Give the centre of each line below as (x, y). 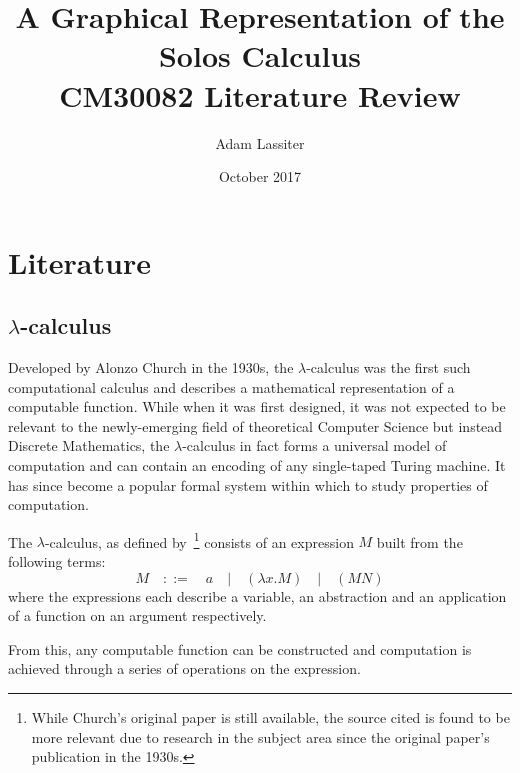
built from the (419, 541)
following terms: (57, 561)
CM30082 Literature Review (260, 94)
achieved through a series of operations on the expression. (184, 668)
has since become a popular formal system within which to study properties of (248, 484)
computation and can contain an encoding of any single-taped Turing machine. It (257, 465)
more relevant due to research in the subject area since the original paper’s (260, 736)
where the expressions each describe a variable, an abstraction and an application (257, 595)
